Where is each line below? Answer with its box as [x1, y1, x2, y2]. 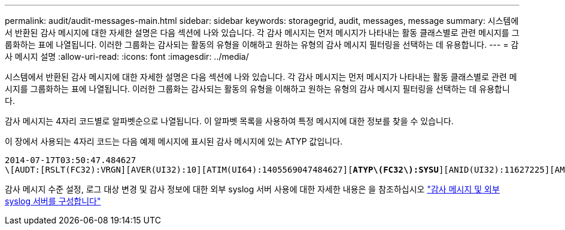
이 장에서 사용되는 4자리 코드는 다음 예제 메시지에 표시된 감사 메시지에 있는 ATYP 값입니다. [5, 136, 343, 146]
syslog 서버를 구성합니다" [5, 196, 101, 206]
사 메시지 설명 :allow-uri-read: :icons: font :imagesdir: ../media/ [5, 51, 249, 62]
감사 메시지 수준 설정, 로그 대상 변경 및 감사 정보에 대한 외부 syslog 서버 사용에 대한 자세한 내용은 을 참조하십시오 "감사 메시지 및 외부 [5, 184, 500, 194]
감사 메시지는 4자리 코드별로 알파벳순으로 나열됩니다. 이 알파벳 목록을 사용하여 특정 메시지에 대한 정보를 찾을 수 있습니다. [5, 116, 454, 126]
